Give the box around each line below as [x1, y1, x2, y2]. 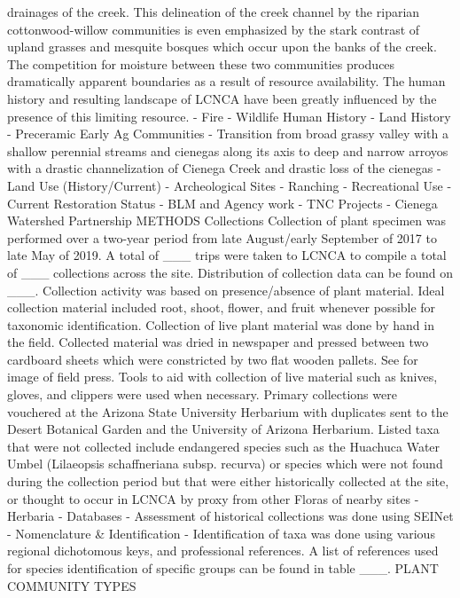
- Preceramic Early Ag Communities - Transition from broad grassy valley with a [7, 124, 448, 143]
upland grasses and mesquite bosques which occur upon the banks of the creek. [7, 37, 437, 56]
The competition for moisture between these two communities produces [7, 54, 395, 73]
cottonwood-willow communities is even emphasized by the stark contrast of [7, 20, 420, 38]
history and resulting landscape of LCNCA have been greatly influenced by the [7, 89, 437, 107]
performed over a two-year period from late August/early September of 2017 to [7, 228, 437, 247]
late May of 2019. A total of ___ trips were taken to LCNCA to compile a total [7, 246, 447, 264]
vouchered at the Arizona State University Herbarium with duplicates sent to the [7, 402, 448, 421]
